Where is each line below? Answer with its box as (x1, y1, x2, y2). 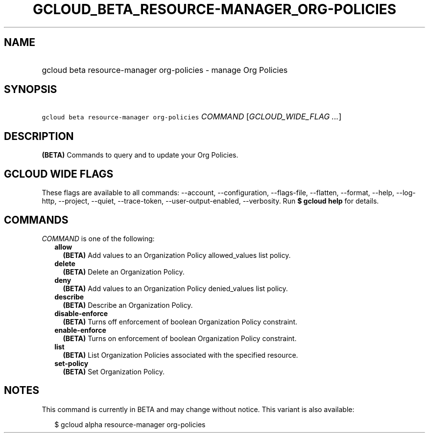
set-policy (54, 359, 89, 368)
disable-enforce (54, 309, 108, 318)
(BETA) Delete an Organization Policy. (63, 267, 185, 276)
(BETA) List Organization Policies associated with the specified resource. (63, 350, 298, 359)
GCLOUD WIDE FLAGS (4, 167, 114, 180)
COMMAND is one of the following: (42, 234, 155, 243)
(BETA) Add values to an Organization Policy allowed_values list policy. (63, 251, 291, 259)
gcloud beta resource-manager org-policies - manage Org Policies (42, 65, 288, 75)
